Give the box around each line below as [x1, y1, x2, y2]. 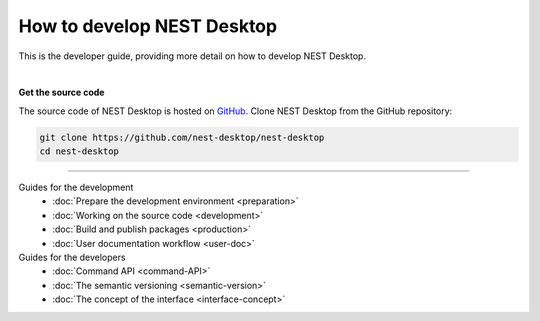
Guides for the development [18, 181, 134, 194]
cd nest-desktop [39, 146, 120, 157]
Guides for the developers [18, 251, 126, 264]
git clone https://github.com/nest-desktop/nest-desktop [39, 131, 325, 143]
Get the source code [18, 86, 105, 99]
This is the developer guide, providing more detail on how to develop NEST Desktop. [18, 50, 367, 62]
